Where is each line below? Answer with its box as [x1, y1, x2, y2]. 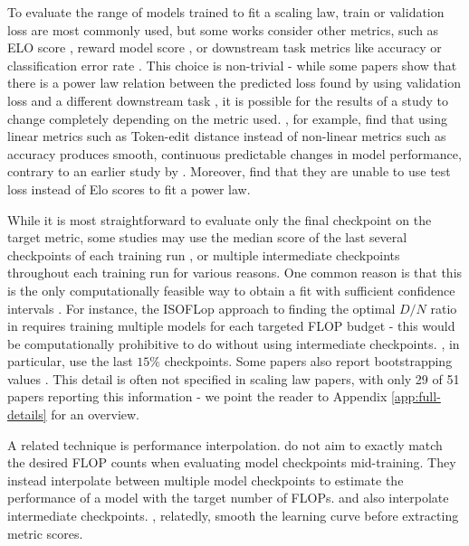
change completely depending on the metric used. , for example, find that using [7, 108, 447, 127]
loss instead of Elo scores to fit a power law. [7, 179, 251, 198]
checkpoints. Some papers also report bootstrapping [164, 352, 453, 371]
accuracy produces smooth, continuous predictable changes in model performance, [7, 144, 462, 163]
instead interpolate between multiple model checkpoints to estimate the [7, 470, 404, 489]
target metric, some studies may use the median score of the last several [7, 228, 407, 247]
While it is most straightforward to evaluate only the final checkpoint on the [7, 210, 432, 229]
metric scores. [7, 523, 83, 542]
